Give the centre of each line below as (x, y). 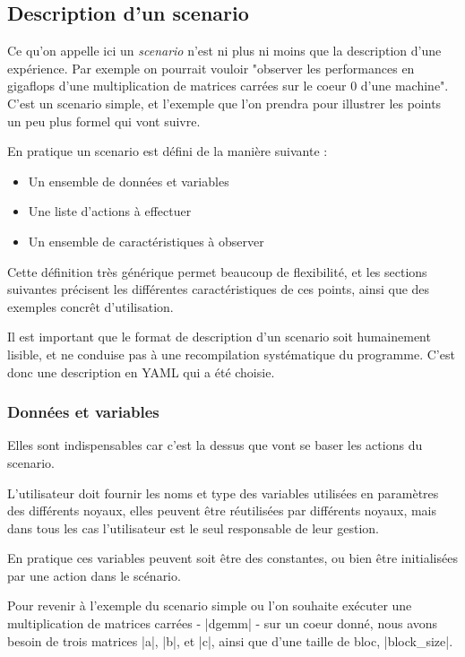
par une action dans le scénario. (94, 575)
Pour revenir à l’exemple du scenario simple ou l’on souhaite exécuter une (210, 605)
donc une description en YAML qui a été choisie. (141, 372)
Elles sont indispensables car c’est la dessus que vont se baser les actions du (215, 445)
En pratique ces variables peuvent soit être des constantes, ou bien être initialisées (232, 558)
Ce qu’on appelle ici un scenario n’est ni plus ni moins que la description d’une (224, 51)
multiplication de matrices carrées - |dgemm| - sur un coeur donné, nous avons (223, 623)
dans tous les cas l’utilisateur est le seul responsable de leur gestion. (194, 527)
